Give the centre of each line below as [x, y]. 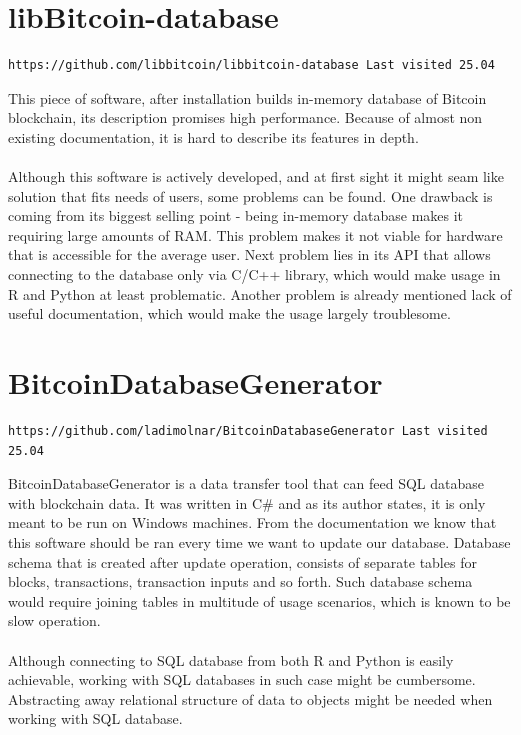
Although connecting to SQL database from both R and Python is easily [231, 659]
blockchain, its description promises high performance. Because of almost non [245, 117]
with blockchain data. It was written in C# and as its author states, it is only [247, 502]
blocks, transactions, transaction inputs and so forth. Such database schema [240, 581]
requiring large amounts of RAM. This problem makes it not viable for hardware [255, 234]
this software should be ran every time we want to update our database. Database [259, 541]
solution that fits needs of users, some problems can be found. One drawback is [250, 195]
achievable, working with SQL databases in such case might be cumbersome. [242, 679]
